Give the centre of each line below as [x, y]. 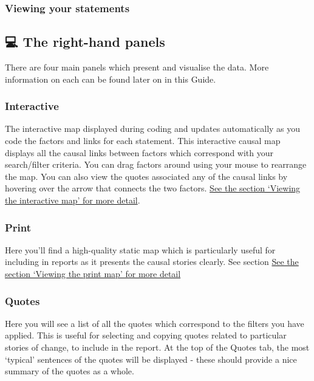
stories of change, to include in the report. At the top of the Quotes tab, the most [157, 347]
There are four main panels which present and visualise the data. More [137, 67]
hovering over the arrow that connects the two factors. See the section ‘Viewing [153, 188]
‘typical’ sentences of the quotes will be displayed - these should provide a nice [151, 359]
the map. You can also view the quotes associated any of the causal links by [146, 176]
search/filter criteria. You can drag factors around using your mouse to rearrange [156, 164]
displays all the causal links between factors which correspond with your [139, 152]
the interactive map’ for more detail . [73, 200]
